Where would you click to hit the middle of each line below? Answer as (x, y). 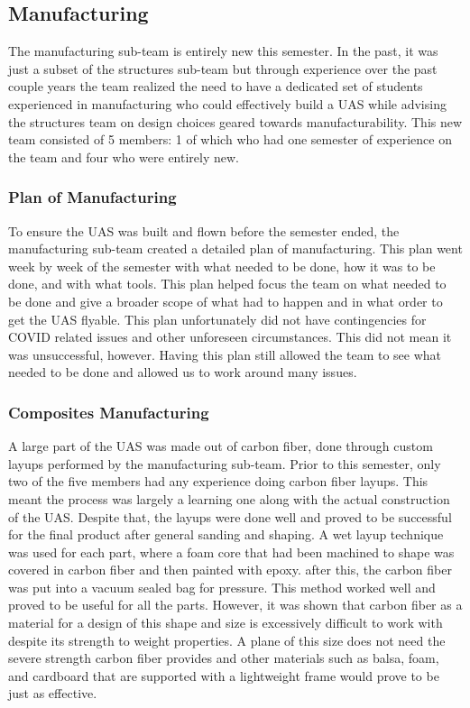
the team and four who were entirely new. (124, 156)
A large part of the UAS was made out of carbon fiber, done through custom (221, 446)
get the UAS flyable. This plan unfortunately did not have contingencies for (217, 319)
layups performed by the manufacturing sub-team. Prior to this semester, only (225, 463)
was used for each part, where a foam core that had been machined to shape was (231, 552)
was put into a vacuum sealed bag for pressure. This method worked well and (222, 587)
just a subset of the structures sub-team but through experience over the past (223, 68)
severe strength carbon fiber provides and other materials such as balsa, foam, (224, 658)
